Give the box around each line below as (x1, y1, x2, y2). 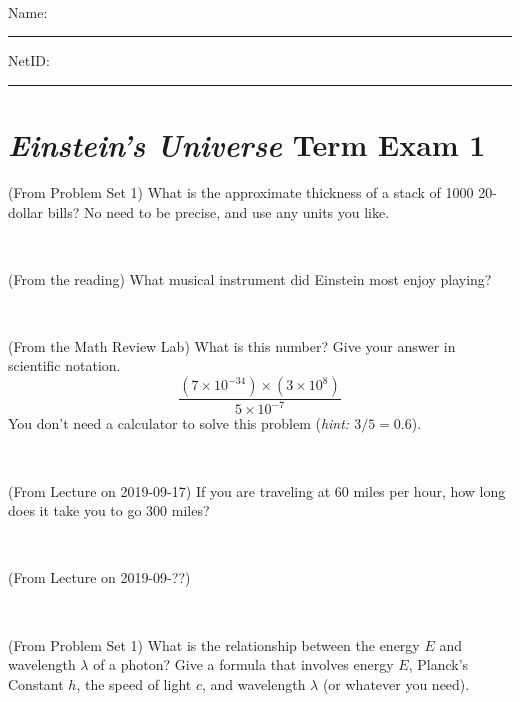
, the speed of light (76, 673, 192, 694)
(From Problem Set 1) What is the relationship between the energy (8, 634, 420, 655)
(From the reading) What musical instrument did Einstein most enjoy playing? (8, 268, 492, 289)
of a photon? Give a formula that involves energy (93, 654, 394, 675)
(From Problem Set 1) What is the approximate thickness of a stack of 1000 (8, 181, 474, 202)
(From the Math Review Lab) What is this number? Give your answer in (8, 335, 456, 356)
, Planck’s (408, 654, 469, 675)
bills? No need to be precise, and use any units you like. (47, 201, 390, 222)
